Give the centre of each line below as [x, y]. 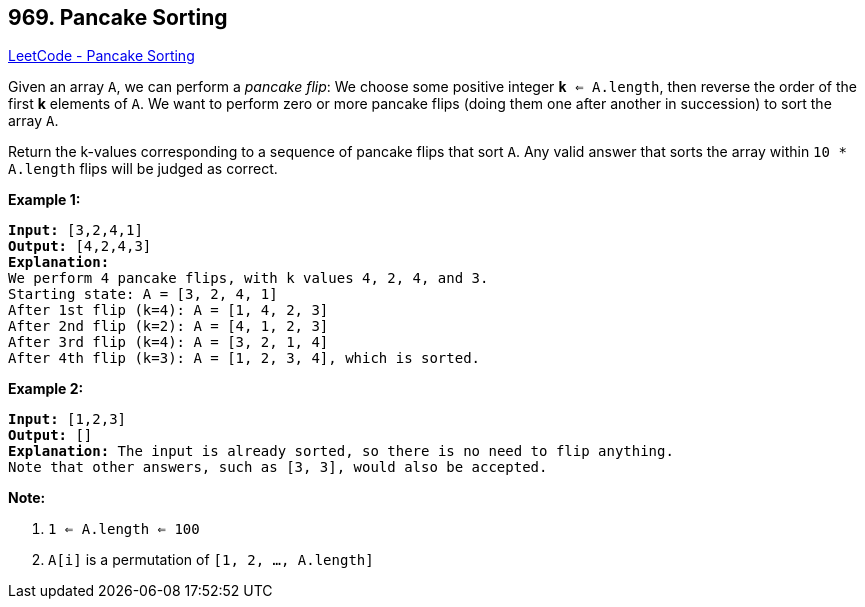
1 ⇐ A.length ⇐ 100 [124, 529]
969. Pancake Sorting [118, 17]
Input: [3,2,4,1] [75, 230]
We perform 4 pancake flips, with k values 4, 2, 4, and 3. [248, 278]
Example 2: [46, 389]
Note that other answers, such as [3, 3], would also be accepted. [278, 467]
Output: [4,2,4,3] [80, 246]
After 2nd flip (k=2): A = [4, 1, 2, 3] [168, 326]
